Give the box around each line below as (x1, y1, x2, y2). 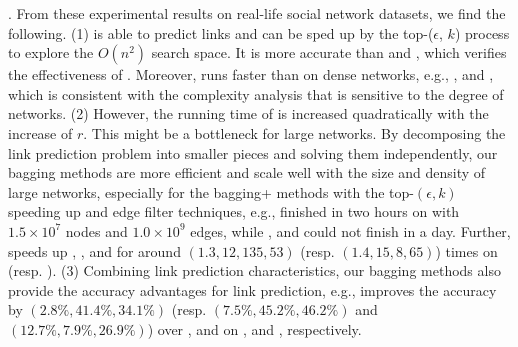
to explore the (8, 42, 94, 63)
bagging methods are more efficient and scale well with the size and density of (8, 162, 486, 183)
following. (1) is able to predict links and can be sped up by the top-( (8, 22, 434, 43)
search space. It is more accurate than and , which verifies (151, 42, 507, 63)
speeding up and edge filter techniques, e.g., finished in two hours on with (8, 201, 460, 222)
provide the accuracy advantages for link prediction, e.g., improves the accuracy (8, 279, 497, 300)
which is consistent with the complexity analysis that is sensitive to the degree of (8, 83, 504, 104)
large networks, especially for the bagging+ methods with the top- (8, 181, 414, 202)
